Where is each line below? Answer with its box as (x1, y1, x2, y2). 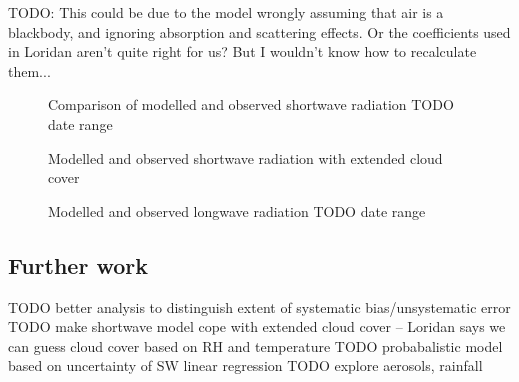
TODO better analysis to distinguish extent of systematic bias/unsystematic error (8, 296, 511, 317)
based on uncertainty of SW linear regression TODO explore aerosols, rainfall (8, 355, 483, 376)
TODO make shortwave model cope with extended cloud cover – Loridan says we (8, 316, 506, 337)
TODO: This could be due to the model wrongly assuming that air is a (8, 2, 444, 22)
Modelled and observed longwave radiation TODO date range (48, 200, 426, 221)
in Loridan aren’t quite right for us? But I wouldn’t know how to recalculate (8, 41, 477, 62)
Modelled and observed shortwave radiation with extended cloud (48, 147, 443, 168)
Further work (8, 249, 148, 280)
